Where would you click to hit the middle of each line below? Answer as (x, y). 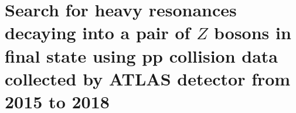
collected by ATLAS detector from (148, 78)
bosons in (252, 32)
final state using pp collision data (142, 55)
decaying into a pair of (98, 32)
